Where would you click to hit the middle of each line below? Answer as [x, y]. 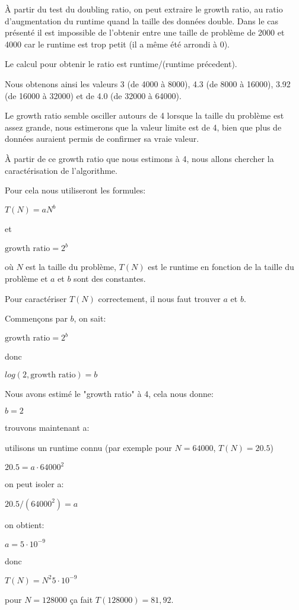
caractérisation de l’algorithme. [61, 170]
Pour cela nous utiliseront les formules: [75, 190]
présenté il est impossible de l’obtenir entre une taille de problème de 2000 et [145, 32]
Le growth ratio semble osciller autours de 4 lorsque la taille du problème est [144, 115]
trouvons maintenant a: [47, 428]
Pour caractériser [36, 298]
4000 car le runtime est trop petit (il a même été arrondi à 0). [117, 44]
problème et [26, 278]
